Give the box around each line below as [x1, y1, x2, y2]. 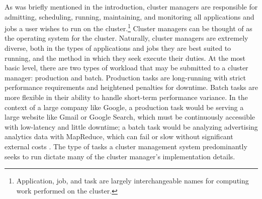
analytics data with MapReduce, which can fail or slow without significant [5, 131, 233, 142]
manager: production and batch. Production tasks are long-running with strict [5, 72, 246, 82]
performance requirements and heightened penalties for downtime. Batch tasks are [5, 82, 258, 92]
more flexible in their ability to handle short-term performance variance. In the [5, 92, 248, 102]
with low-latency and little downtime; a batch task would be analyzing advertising [5, 121, 258, 132]
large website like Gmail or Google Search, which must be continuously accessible [5, 112, 255, 122]
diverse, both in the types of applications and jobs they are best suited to [5, 43, 231, 53]
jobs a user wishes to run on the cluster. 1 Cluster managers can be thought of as [5, 22, 252, 33]
